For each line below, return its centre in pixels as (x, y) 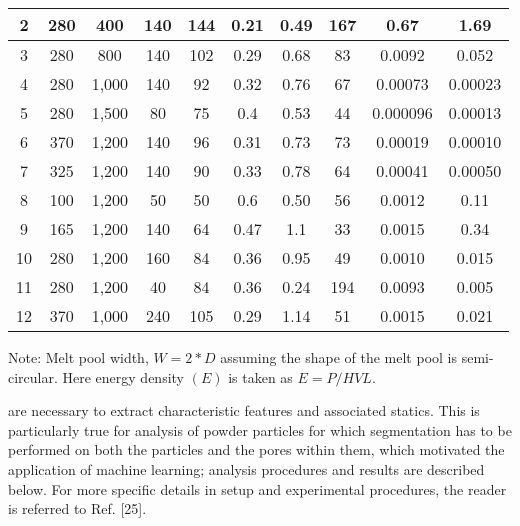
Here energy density (123, 376)
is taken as (260, 376)
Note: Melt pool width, (78, 357)
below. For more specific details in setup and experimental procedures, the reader (257, 488)
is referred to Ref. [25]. (77, 508)
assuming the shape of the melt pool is (338, 357)
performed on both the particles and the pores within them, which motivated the (256, 449)
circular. (33, 376)
